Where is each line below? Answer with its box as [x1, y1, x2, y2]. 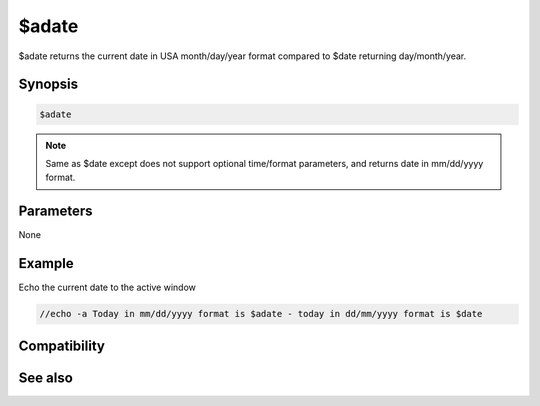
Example [18, 255, 74, 272]
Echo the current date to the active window [18, 281, 197, 294]
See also [18, 369, 74, 386]
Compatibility [18, 337, 105, 354]
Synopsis [18, 76, 79, 93]
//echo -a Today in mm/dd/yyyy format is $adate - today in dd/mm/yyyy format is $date [39, 308, 483, 320]
